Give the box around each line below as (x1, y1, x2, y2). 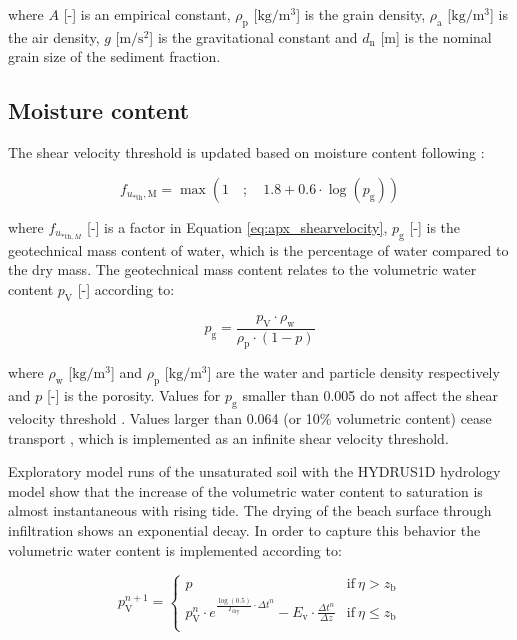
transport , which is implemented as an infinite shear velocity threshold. (8, 427, 449, 448)
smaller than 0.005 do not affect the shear (242, 385, 499, 406)
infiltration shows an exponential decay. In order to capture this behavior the (8, 520, 481, 541)
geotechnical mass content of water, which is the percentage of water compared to (8, 239, 509, 260)
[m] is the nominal (380, 26, 492, 47)
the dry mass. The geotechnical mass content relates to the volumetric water (8, 259, 477, 280)
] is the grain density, (296, 4, 426, 24)
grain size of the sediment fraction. (8, 46, 221, 67)
